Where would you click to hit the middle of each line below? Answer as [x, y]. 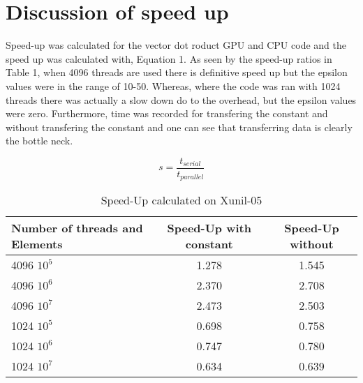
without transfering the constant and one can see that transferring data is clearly [179, 127]
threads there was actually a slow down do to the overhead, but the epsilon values [181, 99]
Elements [37, 244]
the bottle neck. [39, 141]
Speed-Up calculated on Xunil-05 [181, 200]
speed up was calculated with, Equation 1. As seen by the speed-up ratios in [169, 58]
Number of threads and [77, 228]
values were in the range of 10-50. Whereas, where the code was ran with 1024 [173, 85]
